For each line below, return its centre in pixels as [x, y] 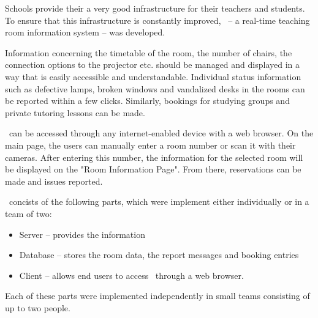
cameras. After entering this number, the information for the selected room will [154, 157]
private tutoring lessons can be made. [75, 112]
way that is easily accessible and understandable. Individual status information [153, 76]
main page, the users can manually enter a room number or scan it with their [150, 145]
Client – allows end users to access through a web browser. [131, 275]
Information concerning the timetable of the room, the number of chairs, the [149, 52]
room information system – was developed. [85, 32]
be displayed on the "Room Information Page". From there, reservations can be [153, 169]
